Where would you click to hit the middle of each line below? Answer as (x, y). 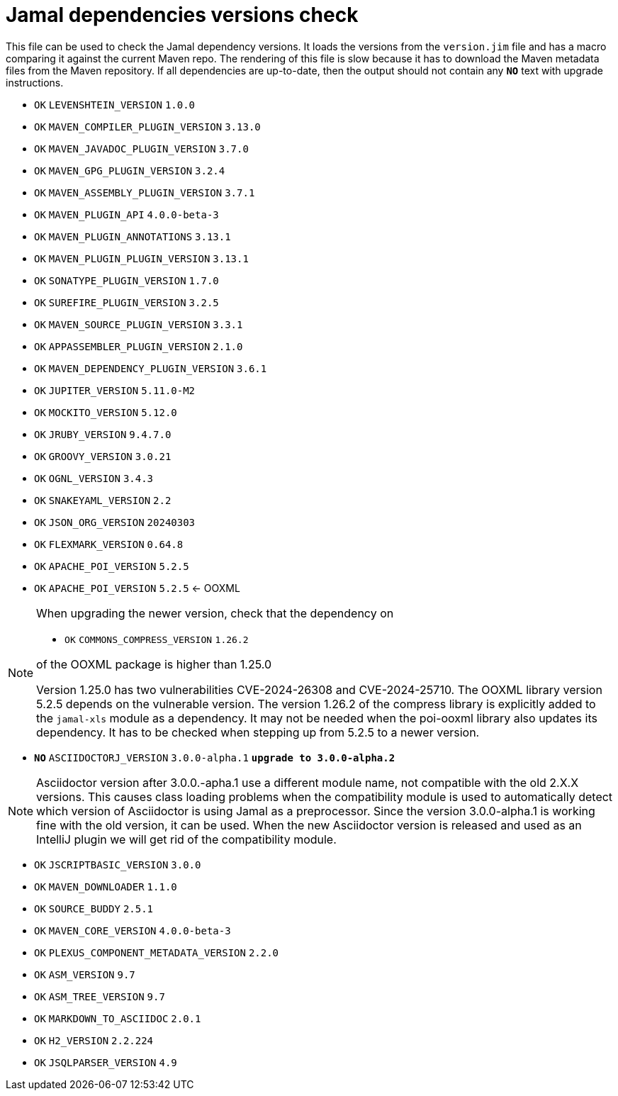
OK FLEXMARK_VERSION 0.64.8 (109, 544)
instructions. (35, 82)
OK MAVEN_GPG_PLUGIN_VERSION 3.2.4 (130, 170)
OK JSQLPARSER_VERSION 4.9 (106, 1062)
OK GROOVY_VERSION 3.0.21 (103, 456)
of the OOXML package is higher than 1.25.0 (154, 664)
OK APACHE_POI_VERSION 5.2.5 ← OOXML (137, 588)
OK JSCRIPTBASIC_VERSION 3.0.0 (118, 865)
